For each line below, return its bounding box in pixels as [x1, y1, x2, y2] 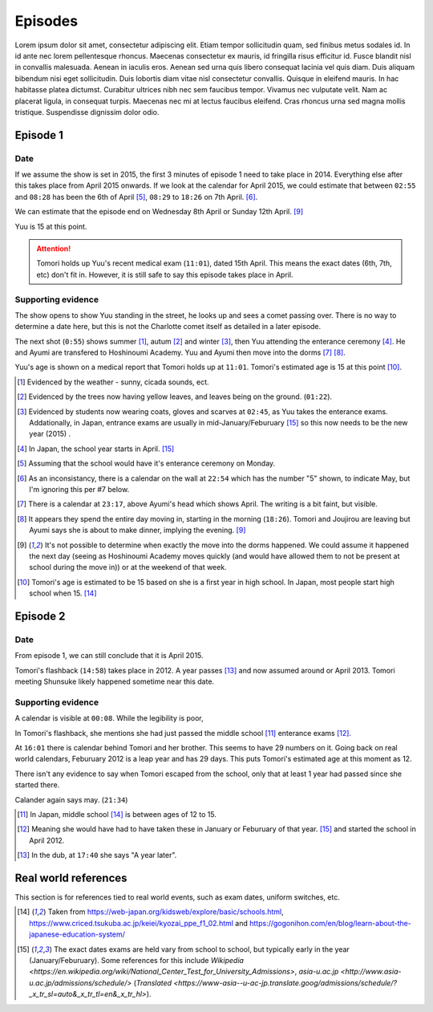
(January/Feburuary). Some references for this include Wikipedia [29, 955, 245, 965]
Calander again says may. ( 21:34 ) [14, 795, 128, 804]
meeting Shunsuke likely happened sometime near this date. [14, 677, 215, 686]
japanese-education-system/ [29, 929, 126, 939]
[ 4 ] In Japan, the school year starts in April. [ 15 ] [17, 444, 175, 453]
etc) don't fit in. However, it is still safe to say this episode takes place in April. [36, 270, 293, 279]
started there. [14, 780, 60, 790]
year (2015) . [29, 429, 71, 439]
